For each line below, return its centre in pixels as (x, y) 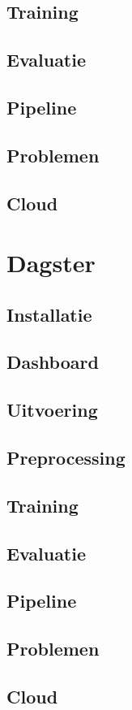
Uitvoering (52, 410)
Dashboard (53, 362)
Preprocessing (66, 458)
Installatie (49, 314)
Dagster (51, 263)
